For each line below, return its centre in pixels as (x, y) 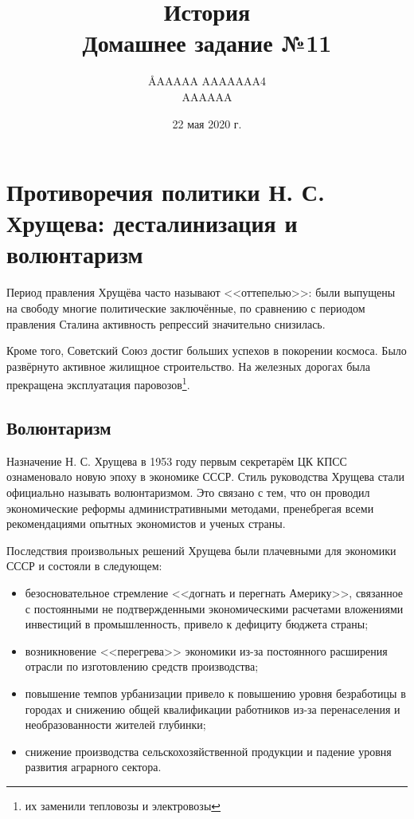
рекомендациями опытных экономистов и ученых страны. (146, 524)
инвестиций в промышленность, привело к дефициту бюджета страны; (197, 624)
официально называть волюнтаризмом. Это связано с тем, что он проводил (188, 492)
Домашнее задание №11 (207, 43)
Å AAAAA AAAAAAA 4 (207, 81)
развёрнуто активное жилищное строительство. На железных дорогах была (188, 366)
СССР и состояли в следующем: (84, 566)
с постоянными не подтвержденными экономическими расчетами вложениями (214, 608)
